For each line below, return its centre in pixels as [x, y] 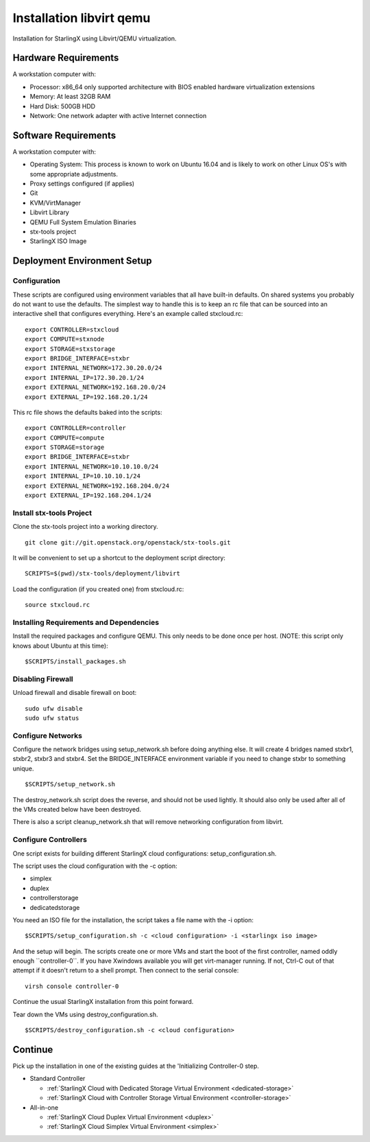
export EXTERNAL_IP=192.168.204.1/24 [88, 495]
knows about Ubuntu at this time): [61, 646]
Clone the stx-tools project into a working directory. [86, 527]
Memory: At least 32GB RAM [70, 97]
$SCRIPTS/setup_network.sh [70, 784]
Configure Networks [47, 735]
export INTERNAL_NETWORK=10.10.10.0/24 [92, 466]
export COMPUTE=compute [65, 437]
